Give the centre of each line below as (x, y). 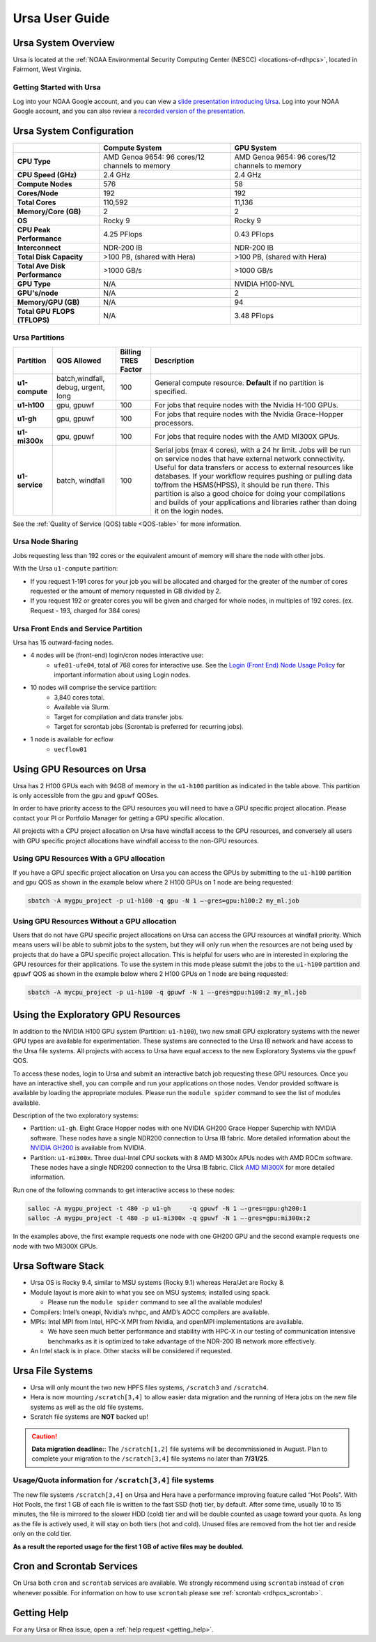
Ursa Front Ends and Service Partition (78, 628)
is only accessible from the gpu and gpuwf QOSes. (86, 796)
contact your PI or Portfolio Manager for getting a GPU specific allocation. (119, 818)
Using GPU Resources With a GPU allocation (89, 859)
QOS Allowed (79, 361)
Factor (131, 369)
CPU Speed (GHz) (47, 174)
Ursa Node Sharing (46, 542)
